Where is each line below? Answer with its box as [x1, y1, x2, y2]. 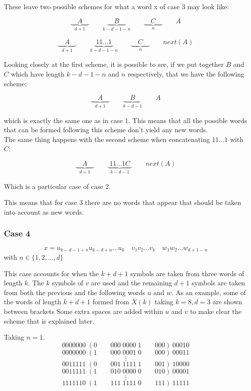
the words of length [4, 297, 61, 307]
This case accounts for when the [4, 268, 99, 278]
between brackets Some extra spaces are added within [4, 306, 163, 316]
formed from [92, 297, 130, 307]
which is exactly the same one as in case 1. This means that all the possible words [4, 115, 247, 125]
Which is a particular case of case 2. [4, 181, 111, 191]
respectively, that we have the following [128, 69, 244, 79]
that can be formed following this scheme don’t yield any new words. [4, 125, 208, 135]
